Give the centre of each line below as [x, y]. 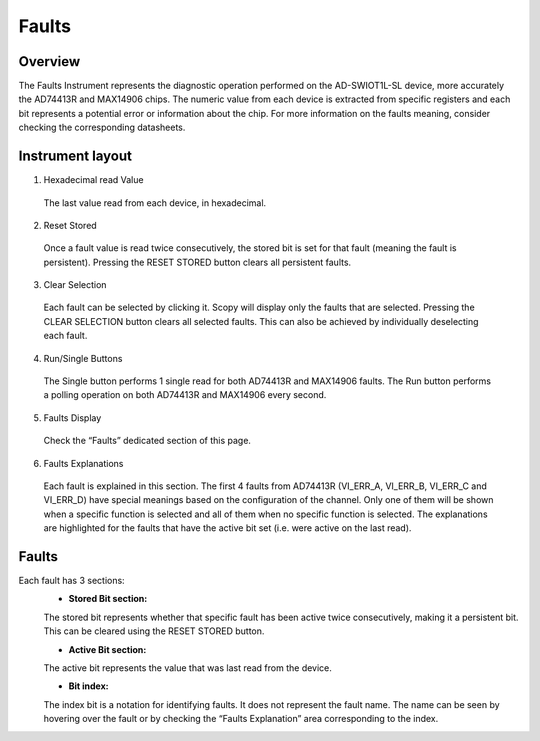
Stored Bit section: [108, 599]
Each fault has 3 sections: [71, 581]
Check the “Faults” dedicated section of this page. [147, 441]
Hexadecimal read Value [93, 180]
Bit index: [88, 686]
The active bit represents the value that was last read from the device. [187, 668]
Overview [49, 61]
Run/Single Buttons [83, 358]
